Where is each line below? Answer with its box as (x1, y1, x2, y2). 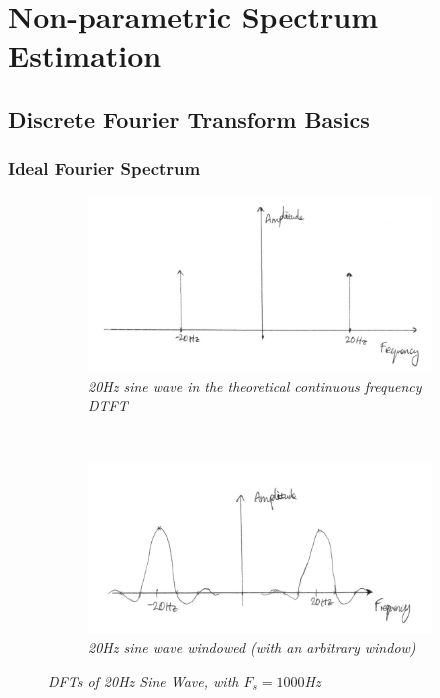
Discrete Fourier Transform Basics (8, 103, 370, 134)
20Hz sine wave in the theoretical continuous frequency (88, 375, 422, 396)
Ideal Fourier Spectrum (8, 156, 201, 181)
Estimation (8, 35, 162, 76)
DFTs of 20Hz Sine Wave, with (48, 670, 239, 691)
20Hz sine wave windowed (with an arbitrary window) (88, 637, 416, 658)
